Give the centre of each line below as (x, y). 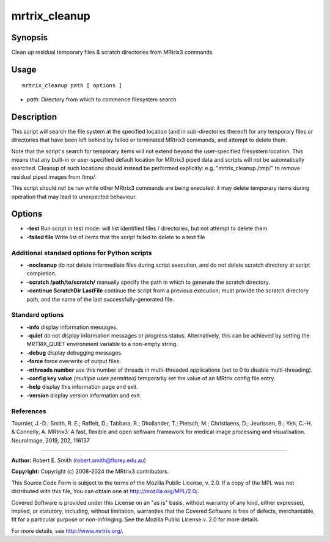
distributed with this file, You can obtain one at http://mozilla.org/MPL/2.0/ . (105, 491)
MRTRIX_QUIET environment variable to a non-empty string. (102, 344)
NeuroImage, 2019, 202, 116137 (50, 440)
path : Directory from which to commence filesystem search (101, 99)
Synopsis (30, 38)
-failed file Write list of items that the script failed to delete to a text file (116, 237)
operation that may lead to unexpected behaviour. (74, 197)
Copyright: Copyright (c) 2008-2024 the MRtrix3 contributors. (90, 472)
